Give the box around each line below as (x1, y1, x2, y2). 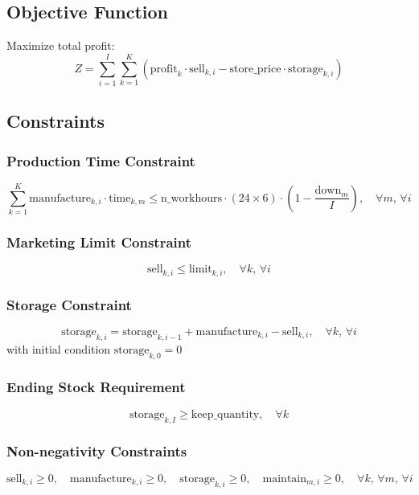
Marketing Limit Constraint (6, 231, 192, 252)
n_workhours (161, 192, 223, 204)
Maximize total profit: (6, 37, 115, 54)
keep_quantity (191, 408, 260, 420)
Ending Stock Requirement (6, 377, 186, 397)
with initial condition (6, 340, 111, 357)
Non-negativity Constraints (6, 441, 187, 461)
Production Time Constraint (6, 150, 195, 170)
